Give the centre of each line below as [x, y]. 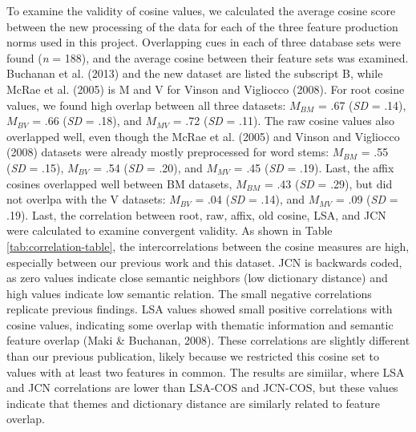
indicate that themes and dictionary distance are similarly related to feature [193, 403]
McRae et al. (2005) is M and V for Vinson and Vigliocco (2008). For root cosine [206, 89]
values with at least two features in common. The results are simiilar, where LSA [206, 371]
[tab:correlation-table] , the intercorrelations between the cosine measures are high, [208, 246]
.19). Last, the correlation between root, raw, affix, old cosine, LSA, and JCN [196, 214]
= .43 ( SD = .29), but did [328, 183]
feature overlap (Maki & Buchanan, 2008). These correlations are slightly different [208, 340]
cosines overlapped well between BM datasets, [119, 183]
